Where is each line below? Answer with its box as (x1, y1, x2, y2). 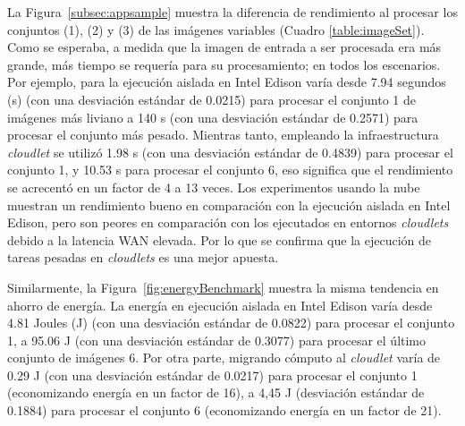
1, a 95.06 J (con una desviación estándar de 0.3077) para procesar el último (7, 330, 427, 349)
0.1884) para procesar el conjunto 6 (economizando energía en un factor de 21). (7, 401, 442, 420)
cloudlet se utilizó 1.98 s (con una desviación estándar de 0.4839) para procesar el (7, 142, 453, 161)
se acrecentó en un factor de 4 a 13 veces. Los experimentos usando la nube (7, 177, 420, 196)
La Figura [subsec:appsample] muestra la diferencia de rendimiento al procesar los (7, 3, 458, 21)
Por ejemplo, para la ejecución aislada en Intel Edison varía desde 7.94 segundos (7, 72, 446, 91)
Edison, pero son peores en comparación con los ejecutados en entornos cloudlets (7, 213, 449, 232)
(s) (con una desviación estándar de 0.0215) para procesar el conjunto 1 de (7, 89, 417, 108)
